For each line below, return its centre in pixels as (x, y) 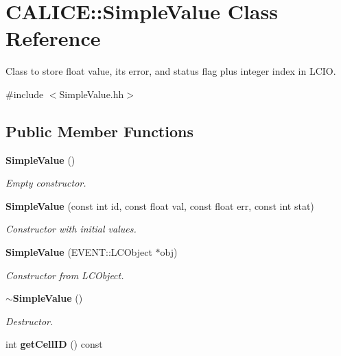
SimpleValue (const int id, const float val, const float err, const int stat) (160, 205)
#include (25, 94)
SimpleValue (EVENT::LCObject (79, 252)
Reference (53, 38)
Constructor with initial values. (71, 229)
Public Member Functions (99, 131)
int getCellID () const (54, 344)
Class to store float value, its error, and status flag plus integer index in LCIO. (171, 71)
